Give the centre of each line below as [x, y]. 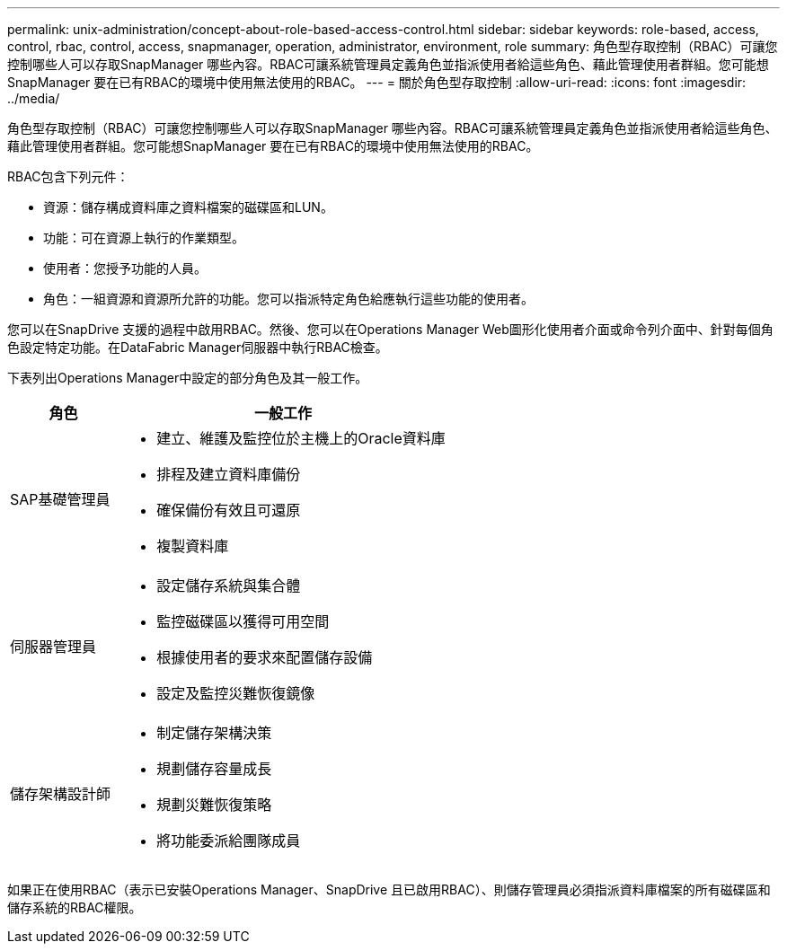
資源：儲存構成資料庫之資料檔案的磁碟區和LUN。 [188, 207]
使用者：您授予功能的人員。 [125, 268]
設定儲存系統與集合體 [229, 586]
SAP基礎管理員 [60, 499]
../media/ [34, 98]
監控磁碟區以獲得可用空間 [243, 621]
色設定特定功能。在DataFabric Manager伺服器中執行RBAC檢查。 [198, 347]
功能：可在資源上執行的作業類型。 [144, 238]
